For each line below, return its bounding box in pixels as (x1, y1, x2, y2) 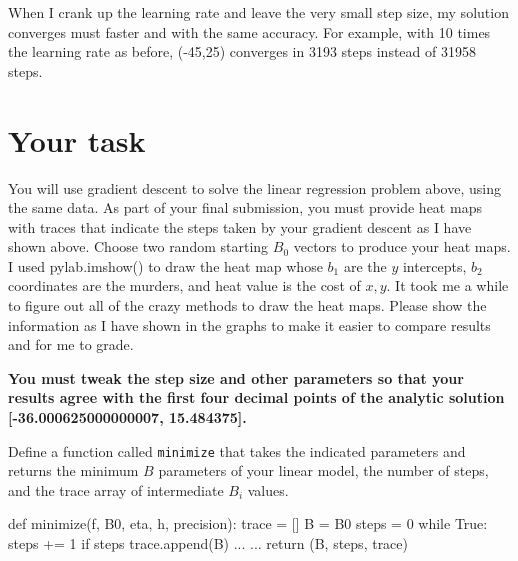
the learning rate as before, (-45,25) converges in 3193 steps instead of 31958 (8, 41, 476, 62)
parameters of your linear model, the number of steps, (158, 460, 489, 481)
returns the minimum (8, 460, 139, 481)
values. (247, 479, 289, 500)
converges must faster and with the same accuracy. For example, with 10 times (8, 21, 491, 42)
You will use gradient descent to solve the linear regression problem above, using (8, 177, 501, 198)
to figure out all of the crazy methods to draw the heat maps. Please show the (8, 295, 487, 316)
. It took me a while (386, 275, 509, 296)
